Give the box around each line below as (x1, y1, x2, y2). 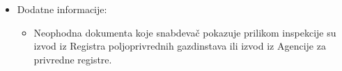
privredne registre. (33, 52, 112, 66)
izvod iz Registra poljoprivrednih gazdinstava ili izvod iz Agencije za (33, 39, 326, 53)
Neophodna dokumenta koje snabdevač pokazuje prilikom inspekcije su (33, 25, 336, 39)
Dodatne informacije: (17, 2, 107, 16)
